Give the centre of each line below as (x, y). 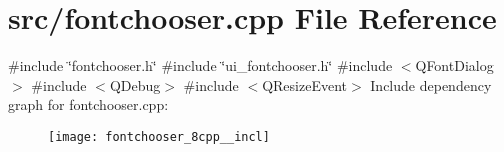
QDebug (135, 84)
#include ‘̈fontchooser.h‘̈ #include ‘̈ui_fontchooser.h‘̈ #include (200, 65)
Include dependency (431, 84)
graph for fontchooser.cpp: (88, 104)
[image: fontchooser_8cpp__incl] (159, 136)
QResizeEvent (304, 84)
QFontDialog (454, 65)
